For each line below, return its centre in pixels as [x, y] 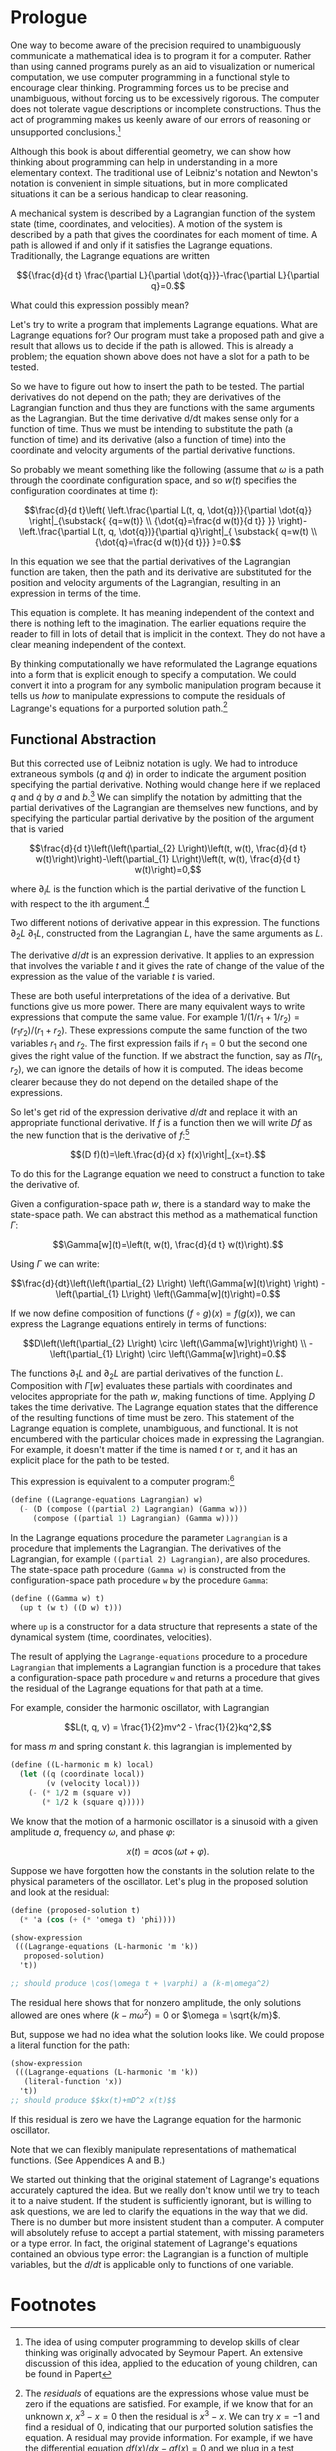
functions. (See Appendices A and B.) [88, 2160]
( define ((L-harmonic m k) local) [82, 1765]
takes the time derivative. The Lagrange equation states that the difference [164, 1407]
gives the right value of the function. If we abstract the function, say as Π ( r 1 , [166, 1057]
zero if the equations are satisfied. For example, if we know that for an [169, 2403]
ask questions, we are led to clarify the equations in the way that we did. [159, 2211]
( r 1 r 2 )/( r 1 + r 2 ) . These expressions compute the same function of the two [159, 1031]
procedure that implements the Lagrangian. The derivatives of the [146, 1548]
